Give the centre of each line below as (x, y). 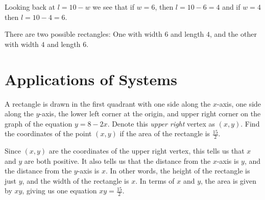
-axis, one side (239, 103)
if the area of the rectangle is (165, 133)
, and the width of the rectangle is (76, 180)
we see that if (114, 7)
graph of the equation (39, 123)
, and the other (233, 34)
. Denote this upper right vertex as (161, 123)
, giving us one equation (59, 191)
